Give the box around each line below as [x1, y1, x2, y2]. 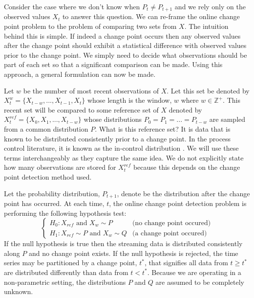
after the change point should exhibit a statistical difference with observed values [4, 40, 247, 50]
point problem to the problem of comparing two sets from [4, 21, 177, 31]
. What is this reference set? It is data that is [95, 123, 231, 134]
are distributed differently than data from [4, 267, 128, 277]
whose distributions [84, 114, 142, 124]
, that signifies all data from [144, 257, 228, 268]
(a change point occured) [132, 229, 207, 237]
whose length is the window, [87, 95, 172, 105]
